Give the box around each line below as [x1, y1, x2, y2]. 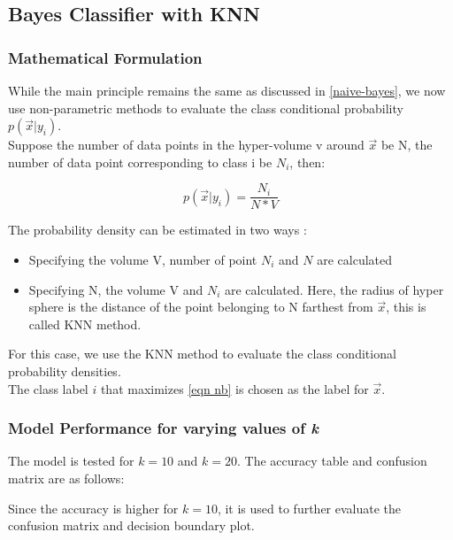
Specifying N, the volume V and [28, 280, 203, 298]
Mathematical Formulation [8, 46, 203, 68]
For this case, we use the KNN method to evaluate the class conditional [8, 344, 396, 363]
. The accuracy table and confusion [236, 451, 427, 470]
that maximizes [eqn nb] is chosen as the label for [100, 379, 369, 397]
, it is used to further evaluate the [217, 498, 402, 517]
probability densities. [8, 362, 121, 380]
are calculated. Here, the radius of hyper [224, 280, 444, 298]
